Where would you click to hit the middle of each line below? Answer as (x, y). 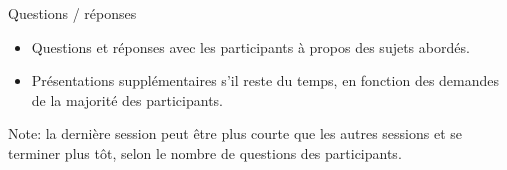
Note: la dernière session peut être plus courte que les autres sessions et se (235, 133)
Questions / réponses (72, 13)
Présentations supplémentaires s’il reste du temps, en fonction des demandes (265, 80)
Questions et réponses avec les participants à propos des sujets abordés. (250, 46)
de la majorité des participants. (127, 99)
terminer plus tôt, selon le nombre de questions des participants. (205, 152)
